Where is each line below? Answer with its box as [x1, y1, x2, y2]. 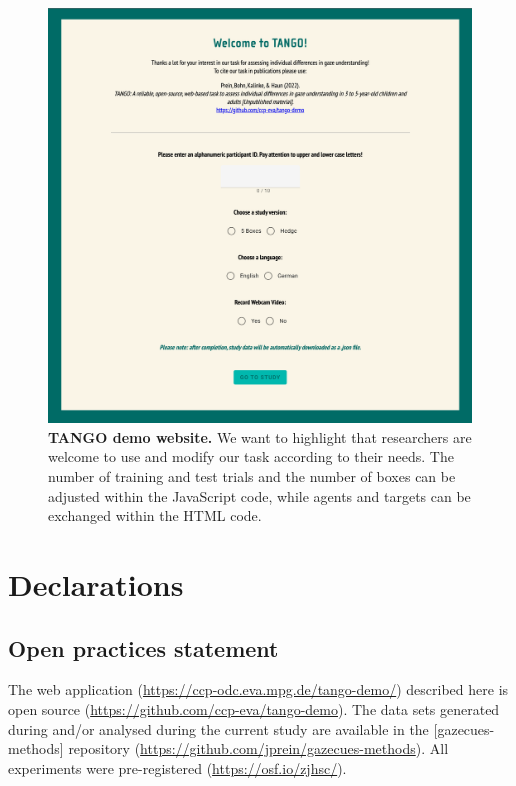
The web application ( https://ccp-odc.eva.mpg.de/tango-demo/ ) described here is [8, 679, 509, 700]
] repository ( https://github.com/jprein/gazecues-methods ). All [59, 738, 449, 759]
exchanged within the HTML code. [48, 505, 262, 526]
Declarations [8, 564, 184, 605]
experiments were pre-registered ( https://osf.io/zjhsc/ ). [8, 757, 347, 778]
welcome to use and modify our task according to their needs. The [48, 446, 454, 467]
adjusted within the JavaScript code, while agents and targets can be [48, 485, 471, 506]
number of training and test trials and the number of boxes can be [48, 466, 456, 487]
